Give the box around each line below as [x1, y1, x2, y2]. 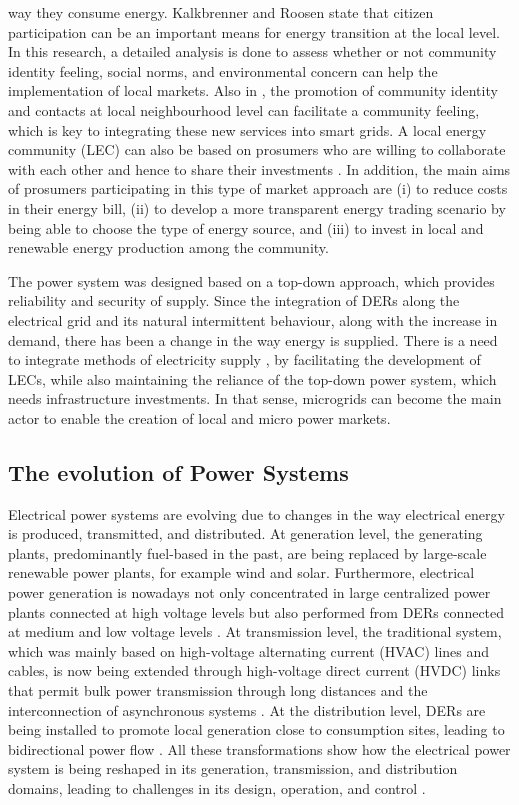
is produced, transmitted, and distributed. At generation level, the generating [8, 523, 483, 544]
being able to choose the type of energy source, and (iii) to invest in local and [8, 217, 484, 238]
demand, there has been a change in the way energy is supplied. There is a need [8, 329, 498, 350]
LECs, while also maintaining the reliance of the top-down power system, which [8, 368, 497, 389]
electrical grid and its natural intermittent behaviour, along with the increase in [8, 309, 498, 330]
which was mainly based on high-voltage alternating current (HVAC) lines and [8, 640, 490, 661]
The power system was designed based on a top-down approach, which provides [8, 270, 495, 291]
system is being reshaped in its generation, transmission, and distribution [8, 758, 458, 779]
